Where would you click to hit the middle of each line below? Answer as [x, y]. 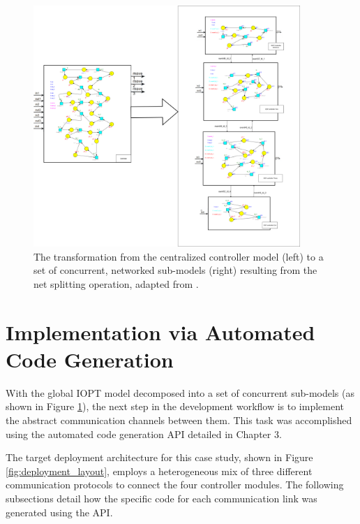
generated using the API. [59, 512]
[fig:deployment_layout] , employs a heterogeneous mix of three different [159, 471]
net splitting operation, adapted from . [116, 283]
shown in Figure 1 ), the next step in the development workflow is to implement [175, 406]
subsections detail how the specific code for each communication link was [162, 498]
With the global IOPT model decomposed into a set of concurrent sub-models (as [180, 392]
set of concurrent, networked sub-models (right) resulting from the [175, 270]
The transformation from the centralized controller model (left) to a [179, 256]
